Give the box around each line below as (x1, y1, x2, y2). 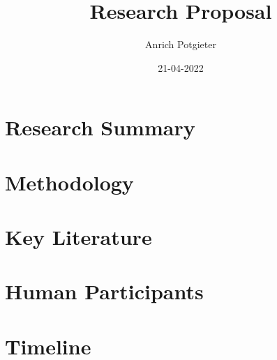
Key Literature (5, 223, 152, 251)
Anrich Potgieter (145, 37, 216, 52)
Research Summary (5, 113, 195, 142)
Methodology (5, 167, 134, 196)
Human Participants (5, 277, 204, 306)
